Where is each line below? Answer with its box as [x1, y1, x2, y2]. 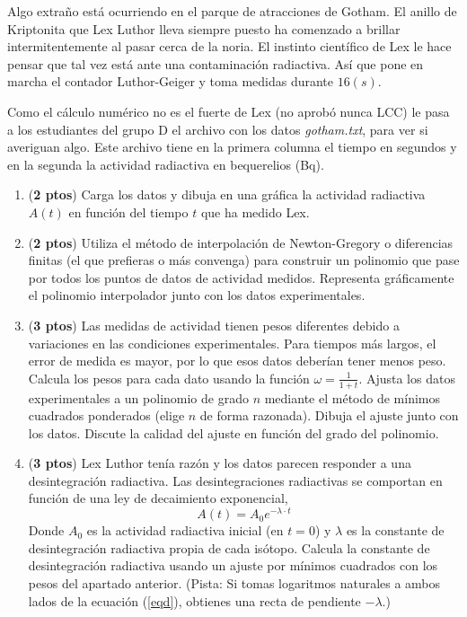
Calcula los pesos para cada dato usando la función [28, 368, 310, 387]
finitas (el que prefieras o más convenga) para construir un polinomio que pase [28, 251, 460, 269]
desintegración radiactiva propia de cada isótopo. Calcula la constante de [28, 538, 430, 557]
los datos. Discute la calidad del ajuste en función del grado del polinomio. [28, 423, 439, 442]
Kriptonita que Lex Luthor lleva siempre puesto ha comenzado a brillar [7, 19, 401, 38]
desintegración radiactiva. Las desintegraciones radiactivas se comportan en [28, 471, 443, 489]
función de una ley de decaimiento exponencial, [28, 489, 288, 507]
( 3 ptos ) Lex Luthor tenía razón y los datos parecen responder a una [28, 454, 411, 472]
